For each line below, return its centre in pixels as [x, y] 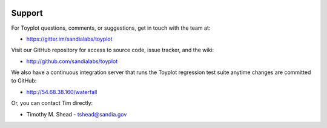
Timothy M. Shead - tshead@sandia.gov [77, 114]
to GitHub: [24, 81]
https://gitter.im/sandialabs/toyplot [69, 39]
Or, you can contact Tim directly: [52, 103]
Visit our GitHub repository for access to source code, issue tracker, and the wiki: [113, 50]
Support [27, 13]
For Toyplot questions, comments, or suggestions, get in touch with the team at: [111, 28]
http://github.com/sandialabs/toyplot [72, 61]
